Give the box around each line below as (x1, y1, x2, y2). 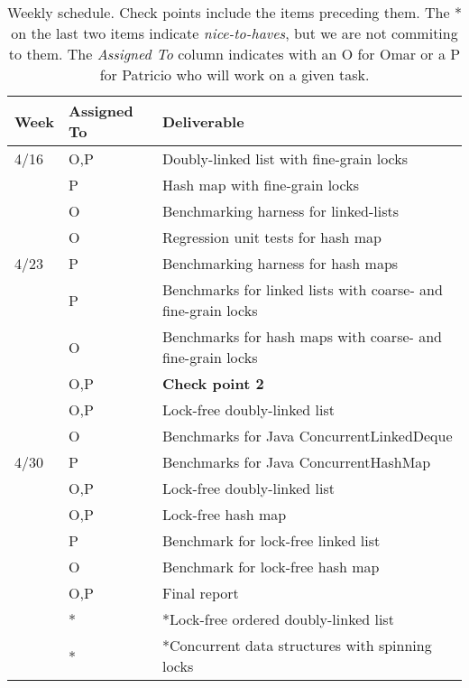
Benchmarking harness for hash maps (161, 253, 399, 274)
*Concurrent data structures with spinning (161, 635, 432, 655)
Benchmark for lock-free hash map (161, 556, 380, 577)
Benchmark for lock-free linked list (161, 530, 381, 551)
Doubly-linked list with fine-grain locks (161, 148, 409, 169)
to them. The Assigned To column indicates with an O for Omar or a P (8, 43, 461, 64)
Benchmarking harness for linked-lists (161, 200, 400, 221)
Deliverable (161, 110, 244, 132)
